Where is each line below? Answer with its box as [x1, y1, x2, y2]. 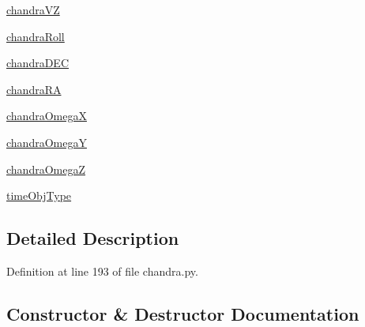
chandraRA [6, 81, 62, 97]
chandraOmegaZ [6, 160, 85, 177]
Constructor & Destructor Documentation [6, 301, 359, 325]
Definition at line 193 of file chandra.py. [6, 262, 198, 279]
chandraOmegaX [6, 107, 87, 124]
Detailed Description [6, 226, 179, 250]
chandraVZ [6, 2, 60, 17]
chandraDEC [6, 54, 70, 71]
